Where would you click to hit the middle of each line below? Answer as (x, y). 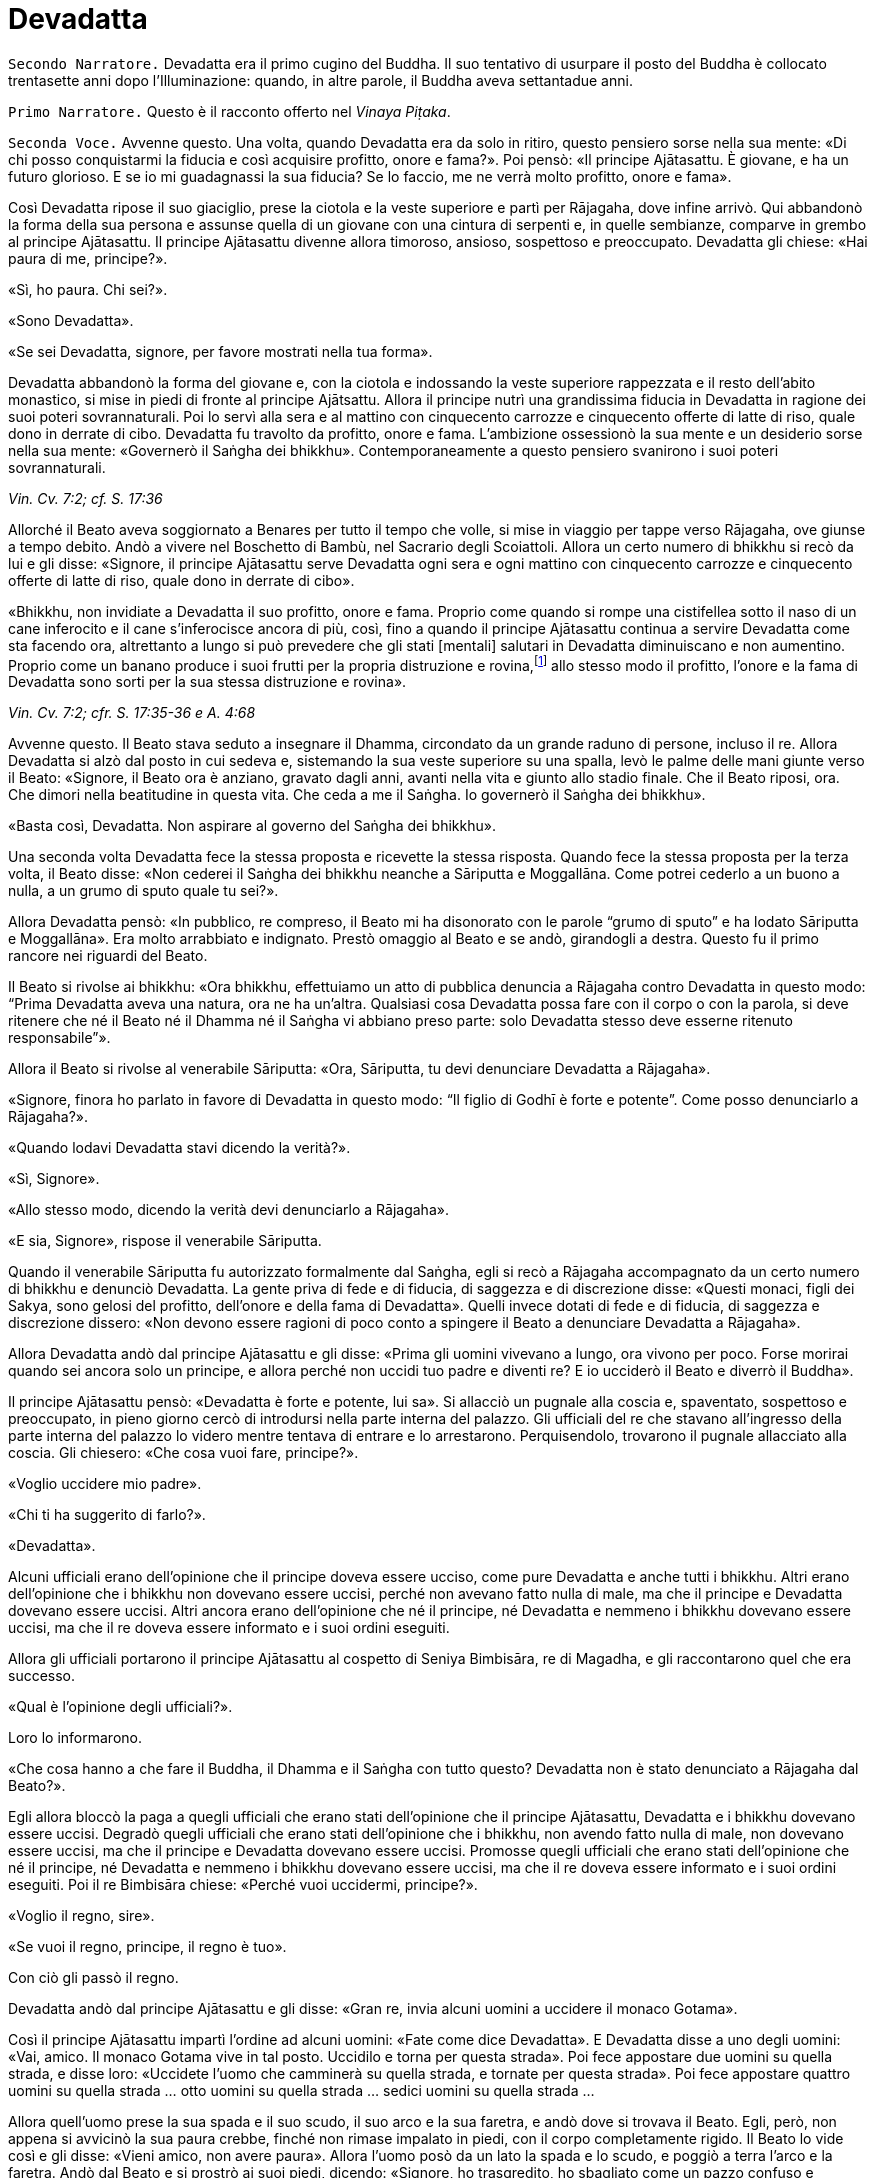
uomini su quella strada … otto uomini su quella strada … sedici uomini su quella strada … (301, 2091)
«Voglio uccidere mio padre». (105, 1484)
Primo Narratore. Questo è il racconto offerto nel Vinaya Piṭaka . (229, 111)
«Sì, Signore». (54, 1179)
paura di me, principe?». (88, 258)
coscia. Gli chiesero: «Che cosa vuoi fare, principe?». (183, 1453)
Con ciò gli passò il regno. (93, 1978)
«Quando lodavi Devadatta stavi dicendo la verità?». (179, 1148)
